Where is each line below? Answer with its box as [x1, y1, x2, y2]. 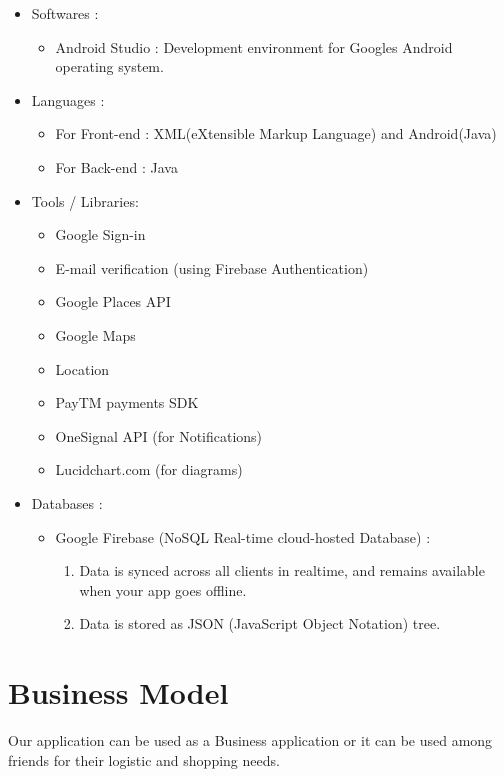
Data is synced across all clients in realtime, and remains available [79, 560, 485, 581]
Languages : [31, 89, 105, 110]
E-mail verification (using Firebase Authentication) [55, 257, 369, 278]
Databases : [31, 492, 103, 513]
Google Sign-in [55, 224, 146, 245]
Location [55, 358, 110, 379]
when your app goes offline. [79, 579, 247, 600]
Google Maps [55, 324, 136, 345]
